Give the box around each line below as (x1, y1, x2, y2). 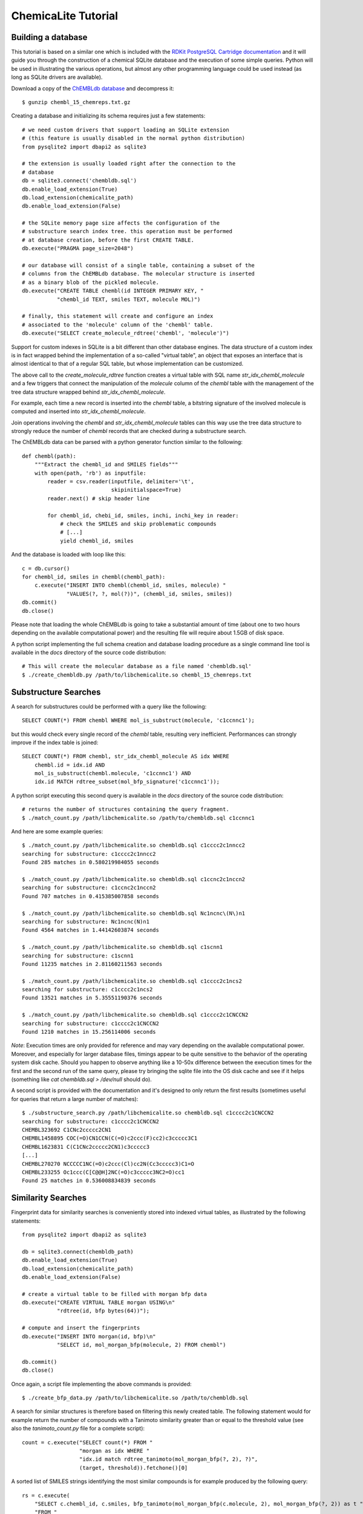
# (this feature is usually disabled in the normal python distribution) (22, 135, 246, 142)
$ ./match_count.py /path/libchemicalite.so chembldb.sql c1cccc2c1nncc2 (22, 842, 246, 849)
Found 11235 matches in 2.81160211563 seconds (22, 960, 163, 967)
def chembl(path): (22, 452, 77, 460)
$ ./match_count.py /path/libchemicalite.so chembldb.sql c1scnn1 (22, 944, 223, 951)
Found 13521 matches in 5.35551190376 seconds (22, 994, 163, 1002)
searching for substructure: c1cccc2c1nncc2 (22, 850, 157, 857)
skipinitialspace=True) (111, 486, 181, 494)
